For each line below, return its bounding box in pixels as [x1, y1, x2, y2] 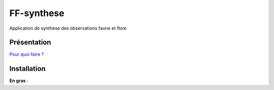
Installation [9, 64, 46, 73]
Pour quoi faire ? [9, 51, 44, 57]
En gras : [9, 78, 28, 84]
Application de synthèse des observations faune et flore [9, 25, 127, 31]
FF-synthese [9, 8, 64, 19]
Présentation [9, 38, 51, 47]
